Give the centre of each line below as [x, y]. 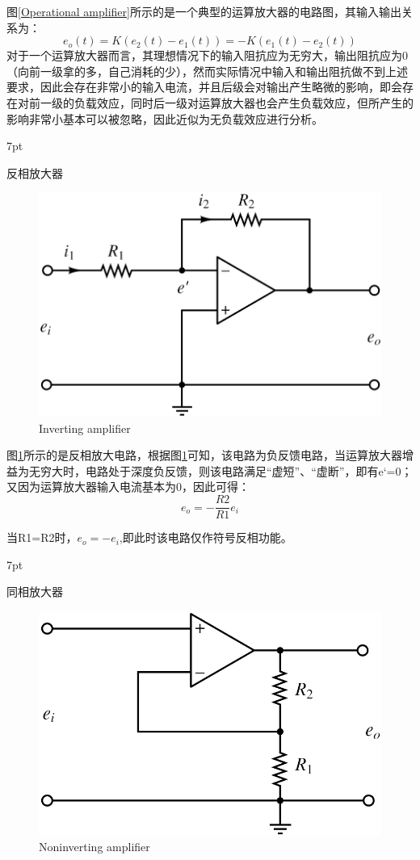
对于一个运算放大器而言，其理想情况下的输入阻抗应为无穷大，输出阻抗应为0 [207, 55]
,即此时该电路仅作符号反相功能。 [206, 537]
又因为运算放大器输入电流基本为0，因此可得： [128, 487]
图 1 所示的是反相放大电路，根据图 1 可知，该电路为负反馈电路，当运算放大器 [204, 455]
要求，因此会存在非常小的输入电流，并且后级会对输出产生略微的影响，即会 [204, 87]
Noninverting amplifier [94, 846]
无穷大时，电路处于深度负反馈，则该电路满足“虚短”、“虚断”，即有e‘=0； [220, 470]
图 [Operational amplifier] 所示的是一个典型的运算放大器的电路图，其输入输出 [204, 11]
